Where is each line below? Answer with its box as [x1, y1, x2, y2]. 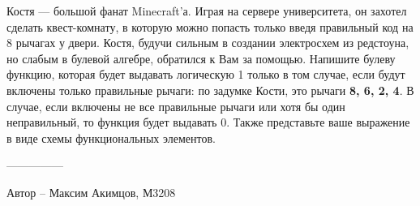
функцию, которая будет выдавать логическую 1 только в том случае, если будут [6, 66, 405, 83]
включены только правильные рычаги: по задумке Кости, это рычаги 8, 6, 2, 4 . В [6, 81, 414, 98]
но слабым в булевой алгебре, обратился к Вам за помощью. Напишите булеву [6, 49, 396, 67]
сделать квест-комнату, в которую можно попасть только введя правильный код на [6, 18, 414, 35]
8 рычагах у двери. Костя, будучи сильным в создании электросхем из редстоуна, [6, 34, 409, 51]
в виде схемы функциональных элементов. [6, 129, 216, 146]
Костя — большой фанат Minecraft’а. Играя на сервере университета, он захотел [6, 2, 407, 19]
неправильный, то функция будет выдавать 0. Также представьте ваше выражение [6, 114, 410, 131]
